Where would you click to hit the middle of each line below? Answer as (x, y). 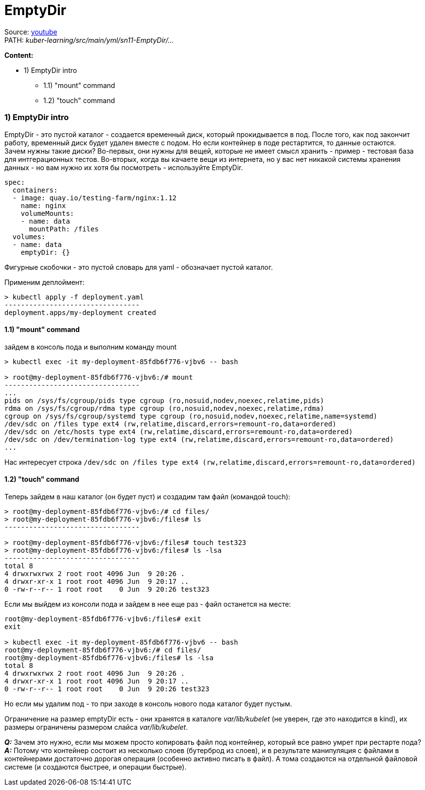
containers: (35, 190)
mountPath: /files (64, 229)
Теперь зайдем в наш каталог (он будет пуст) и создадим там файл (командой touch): (147, 496)
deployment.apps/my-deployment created (80, 312)
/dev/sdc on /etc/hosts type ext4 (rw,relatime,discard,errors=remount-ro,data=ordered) (179, 431)
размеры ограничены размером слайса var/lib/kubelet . (96, 727)
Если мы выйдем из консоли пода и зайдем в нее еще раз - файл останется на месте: (148, 604)
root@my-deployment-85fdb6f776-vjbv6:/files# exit (103, 619)
